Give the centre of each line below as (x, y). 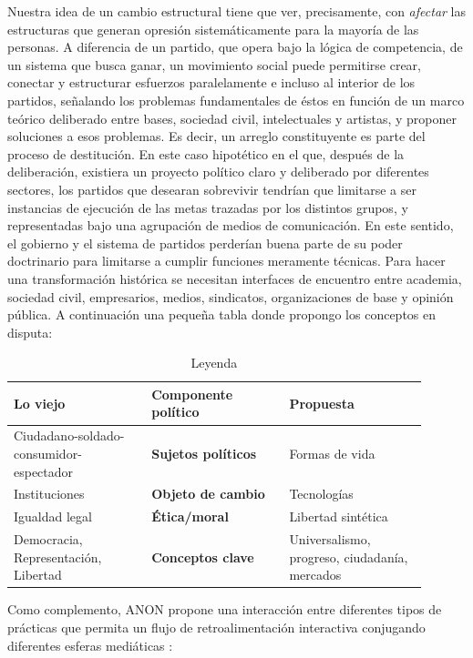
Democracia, (48, 539)
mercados (315, 575)
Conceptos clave (203, 557)
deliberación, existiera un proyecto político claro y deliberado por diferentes (218, 172)
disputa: (30, 332)
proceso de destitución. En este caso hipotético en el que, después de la (206, 153)
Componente (192, 394)
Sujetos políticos (204, 453)
